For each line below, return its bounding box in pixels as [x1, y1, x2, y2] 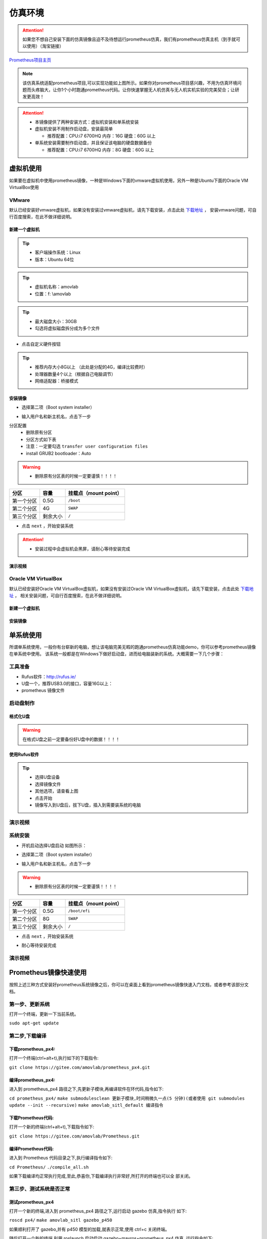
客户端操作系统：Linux [35, 249, 81, 255]
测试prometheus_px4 [9, 1199, 54, 1205]
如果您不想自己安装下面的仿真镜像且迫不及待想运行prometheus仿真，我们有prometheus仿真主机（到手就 [22, 36, 236, 42]
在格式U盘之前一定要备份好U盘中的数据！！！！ [22, 736, 120, 742]
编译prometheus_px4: [9, 1077, 55, 1083]
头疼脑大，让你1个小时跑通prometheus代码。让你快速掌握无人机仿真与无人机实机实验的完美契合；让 [31, 87, 235, 93]
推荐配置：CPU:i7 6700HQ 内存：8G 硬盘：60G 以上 [47, 147, 154, 153]
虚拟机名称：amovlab [35, 284, 79, 290]
